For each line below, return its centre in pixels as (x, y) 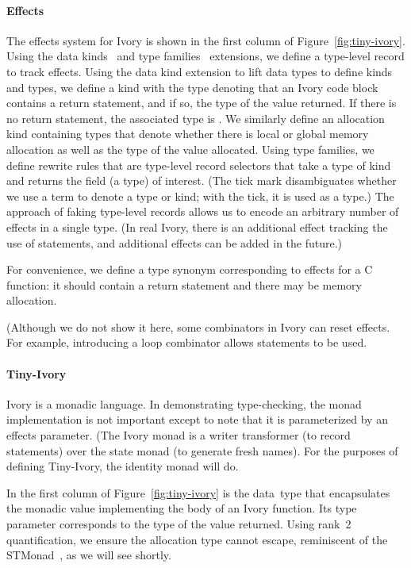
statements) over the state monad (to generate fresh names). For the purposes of (202, 450)
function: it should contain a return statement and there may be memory (184, 284)
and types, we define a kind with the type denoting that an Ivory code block (192, 87)
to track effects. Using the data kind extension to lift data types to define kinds (200, 71)
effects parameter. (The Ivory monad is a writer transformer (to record (179, 435)
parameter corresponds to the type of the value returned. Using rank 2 (179, 524)
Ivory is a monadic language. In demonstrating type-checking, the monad (184, 403)
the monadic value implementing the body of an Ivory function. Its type (182, 508)
